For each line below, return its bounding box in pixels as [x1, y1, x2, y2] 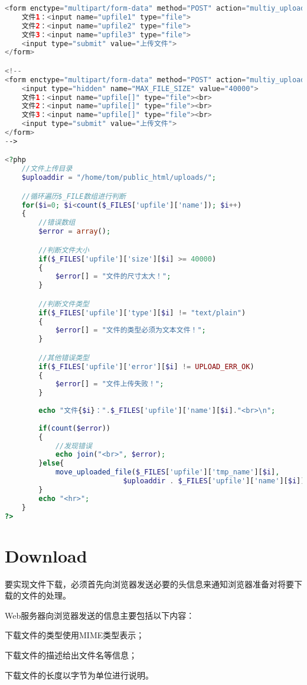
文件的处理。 [21, 589, 71, 602]
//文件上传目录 [21, 164, 73, 173]
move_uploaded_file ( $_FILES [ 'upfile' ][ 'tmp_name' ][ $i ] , [55, 468, 280, 477]
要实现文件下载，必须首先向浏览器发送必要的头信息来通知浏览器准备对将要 [5, 577, 294, 590]
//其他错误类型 [38, 353, 89, 362]
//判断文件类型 [38, 299, 89, 308]
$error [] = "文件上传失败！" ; [55, 380, 164, 389]
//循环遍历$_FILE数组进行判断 [21, 192, 126, 201]
